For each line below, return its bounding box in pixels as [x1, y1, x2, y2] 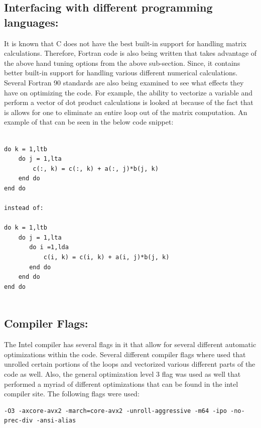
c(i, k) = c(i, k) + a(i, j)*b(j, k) [43, 254, 170, 261]
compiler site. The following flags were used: [4, 388, 140, 399]
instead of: [4, 204, 44, 212]
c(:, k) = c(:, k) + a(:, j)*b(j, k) [33, 165, 159, 172]
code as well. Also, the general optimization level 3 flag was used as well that [4, 369, 241, 379]
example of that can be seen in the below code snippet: [4, 117, 174, 127]
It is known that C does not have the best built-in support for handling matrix [4, 38, 247, 48]
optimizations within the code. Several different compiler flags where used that [4, 349, 246, 359]
